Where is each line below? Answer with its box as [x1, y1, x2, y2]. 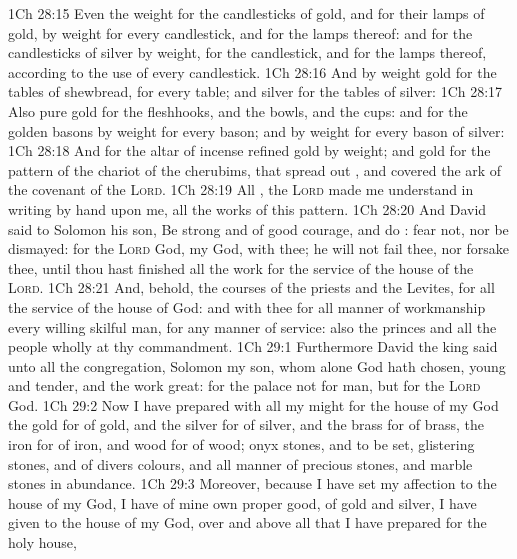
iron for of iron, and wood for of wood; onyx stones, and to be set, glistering [8, 434, 475, 455]
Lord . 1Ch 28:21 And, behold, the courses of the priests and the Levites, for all [8, 277, 495, 298]
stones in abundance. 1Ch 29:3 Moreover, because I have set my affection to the [8, 473, 497, 494]
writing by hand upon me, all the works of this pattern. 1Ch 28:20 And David [8, 198, 487, 219]
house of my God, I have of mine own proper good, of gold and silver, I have [8, 492, 477, 513]
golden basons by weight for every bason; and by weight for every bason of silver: [8, 120, 505, 141]
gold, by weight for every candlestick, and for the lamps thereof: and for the [8, 22, 473, 43]
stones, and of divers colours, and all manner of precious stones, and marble [8, 453, 473, 474]
